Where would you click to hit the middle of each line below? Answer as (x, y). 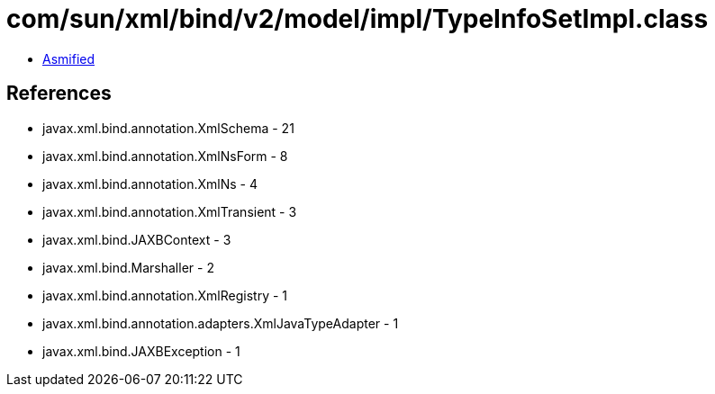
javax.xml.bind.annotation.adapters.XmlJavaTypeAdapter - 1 (221, 323)
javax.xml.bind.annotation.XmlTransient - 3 (170, 211)
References (59, 94)
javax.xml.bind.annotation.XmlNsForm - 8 (165, 156)
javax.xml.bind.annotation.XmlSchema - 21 (168, 128)
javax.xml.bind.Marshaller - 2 (128, 267)
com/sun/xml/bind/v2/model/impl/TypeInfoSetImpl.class (357, 19)
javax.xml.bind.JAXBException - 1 (141, 351)
